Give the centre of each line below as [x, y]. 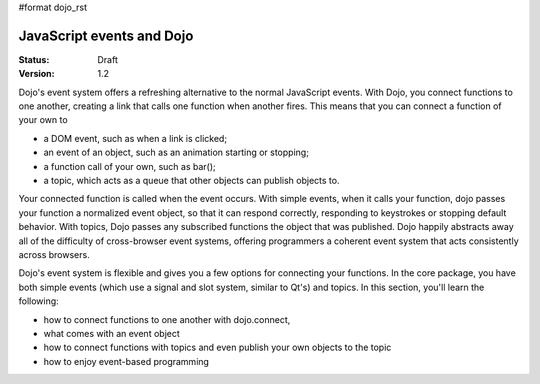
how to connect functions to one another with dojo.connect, [167, 319]
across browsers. [54, 254]
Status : [34, 59]
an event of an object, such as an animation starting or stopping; [176, 152]
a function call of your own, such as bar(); [129, 166]
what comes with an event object [111, 333]
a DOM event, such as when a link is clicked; [135, 138]
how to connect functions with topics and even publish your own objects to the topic [217, 347]
